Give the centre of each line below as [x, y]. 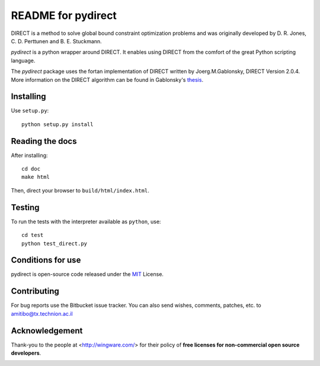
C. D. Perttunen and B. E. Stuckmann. [56, 41]
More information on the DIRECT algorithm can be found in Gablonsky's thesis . [107, 79]
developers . [26, 353]
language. [23, 60]
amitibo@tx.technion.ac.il [42, 313]
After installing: [29, 155]
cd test [33, 235]
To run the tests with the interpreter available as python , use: [86, 221]
